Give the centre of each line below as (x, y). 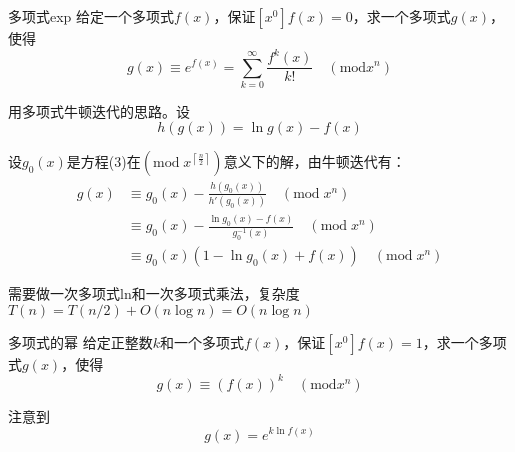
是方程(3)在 (103, 161)
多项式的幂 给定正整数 (80, 341)
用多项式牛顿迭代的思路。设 (99, 110)
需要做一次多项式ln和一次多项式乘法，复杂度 (154, 293)
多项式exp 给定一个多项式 (91, 16)
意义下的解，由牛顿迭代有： (314, 161)
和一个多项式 (201, 341)
